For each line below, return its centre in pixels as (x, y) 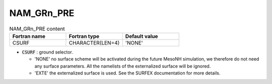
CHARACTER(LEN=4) (94, 42)
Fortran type (84, 36)
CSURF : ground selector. (47, 52)
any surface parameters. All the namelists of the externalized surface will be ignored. (123, 66)
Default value (142, 36)
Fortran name (29, 36)
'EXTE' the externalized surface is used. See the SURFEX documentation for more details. (127, 73)
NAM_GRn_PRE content (37, 28)
